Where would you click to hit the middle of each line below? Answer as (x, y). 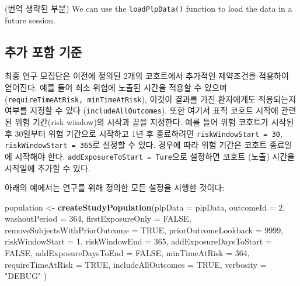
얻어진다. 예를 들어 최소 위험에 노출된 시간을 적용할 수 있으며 (116, 87)
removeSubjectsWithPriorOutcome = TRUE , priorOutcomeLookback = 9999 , (144, 230)
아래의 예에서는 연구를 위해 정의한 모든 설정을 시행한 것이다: (115, 187)
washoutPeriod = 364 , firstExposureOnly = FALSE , (98, 218)
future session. (30, 20)
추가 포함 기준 (43, 51)
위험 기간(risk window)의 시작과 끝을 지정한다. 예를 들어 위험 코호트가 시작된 (154, 121)
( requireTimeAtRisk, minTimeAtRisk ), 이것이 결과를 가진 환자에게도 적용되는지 (151, 99)
